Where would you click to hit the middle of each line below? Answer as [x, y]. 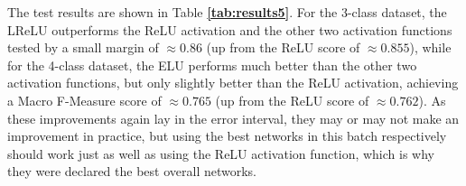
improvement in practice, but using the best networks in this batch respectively [227, 136]
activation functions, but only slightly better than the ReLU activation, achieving [233, 83]
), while [430, 47]
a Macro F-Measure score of [84, 100]
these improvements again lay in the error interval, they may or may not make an [233, 118]
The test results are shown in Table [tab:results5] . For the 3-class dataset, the [227, 12]
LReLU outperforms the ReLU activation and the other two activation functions [230, 29]
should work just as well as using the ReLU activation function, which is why [221, 153]
